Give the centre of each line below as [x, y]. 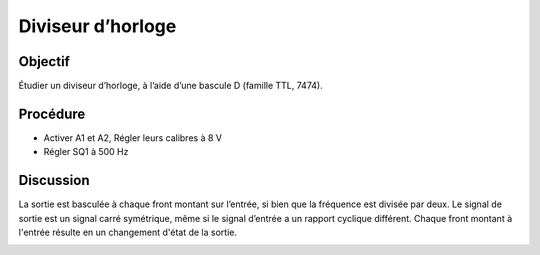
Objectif [44, 61]
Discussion [54, 180]
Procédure [52, 113]
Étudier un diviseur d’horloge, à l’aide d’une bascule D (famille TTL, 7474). [171, 86]
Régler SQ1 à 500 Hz [86, 152]
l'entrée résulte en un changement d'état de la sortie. [127, 232]
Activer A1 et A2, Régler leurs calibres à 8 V [132, 137]
